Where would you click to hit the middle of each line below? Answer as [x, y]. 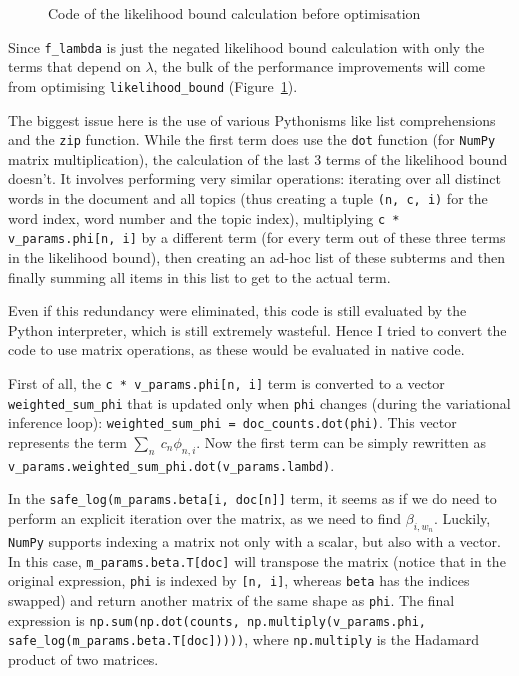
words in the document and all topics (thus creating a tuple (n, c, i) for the [248, 197]
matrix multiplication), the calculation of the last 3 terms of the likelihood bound [258, 158]
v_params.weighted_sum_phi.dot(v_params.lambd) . [171, 464]
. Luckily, [462, 517]
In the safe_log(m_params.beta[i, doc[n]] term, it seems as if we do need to [252, 498]
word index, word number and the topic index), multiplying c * [204, 217]
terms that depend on [74, 66]
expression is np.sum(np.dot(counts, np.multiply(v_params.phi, [217, 619]
